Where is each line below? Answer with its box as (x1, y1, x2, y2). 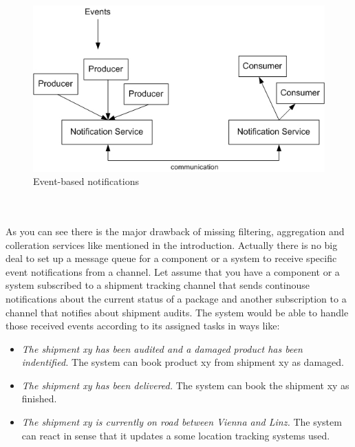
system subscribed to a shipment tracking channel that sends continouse (6, 278, 310, 292)
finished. (21, 391, 57, 406)
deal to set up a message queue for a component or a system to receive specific (6, 251, 337, 265)
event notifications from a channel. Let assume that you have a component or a (6, 264, 340, 279)
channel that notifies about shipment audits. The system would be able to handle (6, 305, 349, 319)
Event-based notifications (33, 174, 139, 188)
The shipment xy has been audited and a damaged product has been (21, 341, 303, 356)
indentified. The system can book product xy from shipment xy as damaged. (21, 355, 344, 369)
